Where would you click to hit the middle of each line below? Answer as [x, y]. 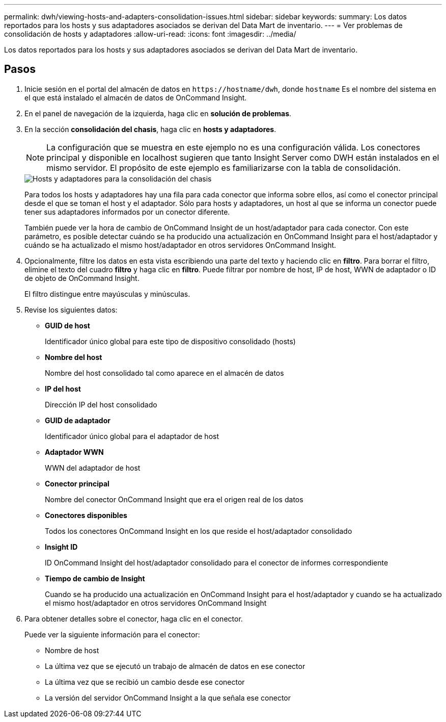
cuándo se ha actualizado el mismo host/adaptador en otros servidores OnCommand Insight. [180, 245]
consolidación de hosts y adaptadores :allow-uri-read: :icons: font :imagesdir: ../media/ [150, 34]
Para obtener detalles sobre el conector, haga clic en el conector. [134, 618]
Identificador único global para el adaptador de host [132, 436]
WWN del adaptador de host [93, 468]
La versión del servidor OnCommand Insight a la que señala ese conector [168, 698]
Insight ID [61, 547]
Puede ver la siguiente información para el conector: [112, 634]
